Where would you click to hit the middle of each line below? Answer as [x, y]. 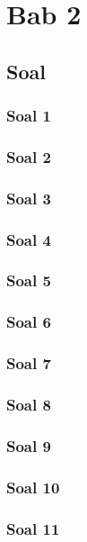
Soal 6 [29, 322]
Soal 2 [29, 156]
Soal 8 [29, 404]
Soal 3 [29, 198]
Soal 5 [29, 280]
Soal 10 [33, 487]
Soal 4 [29, 239]
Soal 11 [33, 528]
